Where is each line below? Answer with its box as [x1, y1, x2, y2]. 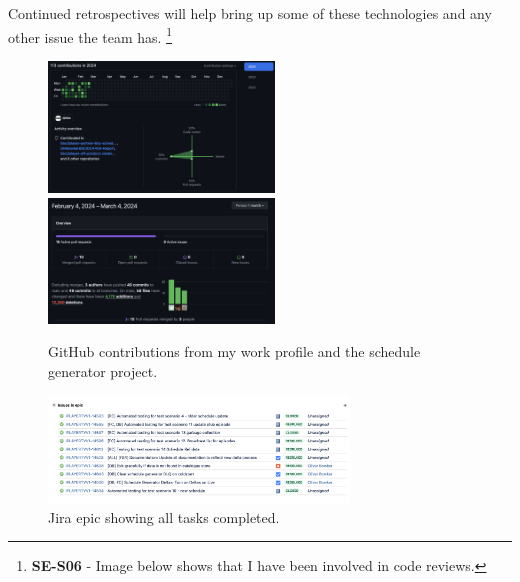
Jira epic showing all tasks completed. [48, 506, 280, 527]
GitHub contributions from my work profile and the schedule [48, 341, 421, 362]
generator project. [48, 360, 158, 381]
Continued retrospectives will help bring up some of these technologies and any [8, 3, 492, 23]
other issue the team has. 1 [8, 23, 172, 47]
